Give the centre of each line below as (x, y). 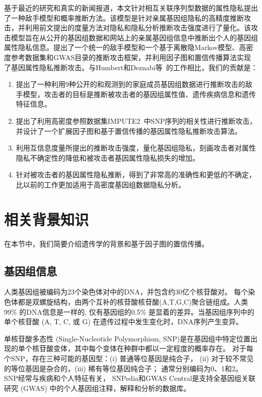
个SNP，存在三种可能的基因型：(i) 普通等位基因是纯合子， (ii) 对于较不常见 (129, 358)
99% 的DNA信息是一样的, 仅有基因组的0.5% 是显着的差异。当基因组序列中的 (129, 311)
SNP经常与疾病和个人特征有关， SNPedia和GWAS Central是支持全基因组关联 (130, 378)
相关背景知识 (47, 219)
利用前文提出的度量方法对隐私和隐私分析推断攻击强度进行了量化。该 (138, 28)
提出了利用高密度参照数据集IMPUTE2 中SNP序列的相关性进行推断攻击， (136, 120)
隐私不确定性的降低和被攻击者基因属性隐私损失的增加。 (108, 157)
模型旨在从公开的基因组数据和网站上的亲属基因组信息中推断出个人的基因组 (134, 37)
